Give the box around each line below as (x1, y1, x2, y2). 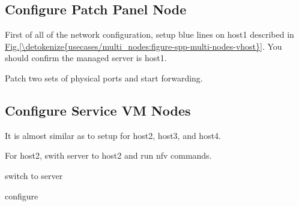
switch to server (5, 169, 63, 181)
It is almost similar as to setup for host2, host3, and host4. (5, 129, 222, 141)
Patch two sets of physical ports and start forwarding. (5, 71, 203, 84)
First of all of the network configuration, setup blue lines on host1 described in (5, 28, 294, 41)
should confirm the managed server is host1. (5, 51, 167, 64)
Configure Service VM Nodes (5, 101, 191, 119)
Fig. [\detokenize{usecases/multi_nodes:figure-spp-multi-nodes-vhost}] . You (5, 40, 282, 52)
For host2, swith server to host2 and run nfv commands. (5, 149, 212, 162)
